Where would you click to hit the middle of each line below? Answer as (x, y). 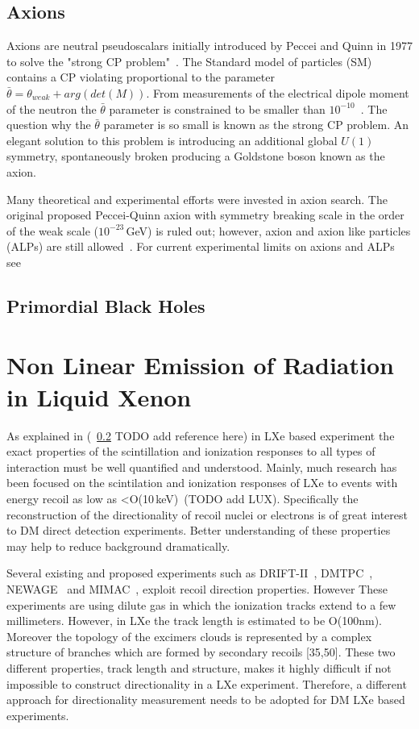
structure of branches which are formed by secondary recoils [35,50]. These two (201, 652)
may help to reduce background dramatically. (118, 546)
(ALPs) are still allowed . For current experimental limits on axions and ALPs (201, 246)
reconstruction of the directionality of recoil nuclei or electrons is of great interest (207, 514)
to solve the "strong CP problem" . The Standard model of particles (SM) (189, 61)
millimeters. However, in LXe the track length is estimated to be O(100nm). (194, 621)
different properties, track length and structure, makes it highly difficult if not (199, 667)
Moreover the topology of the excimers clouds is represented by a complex (189, 636)
